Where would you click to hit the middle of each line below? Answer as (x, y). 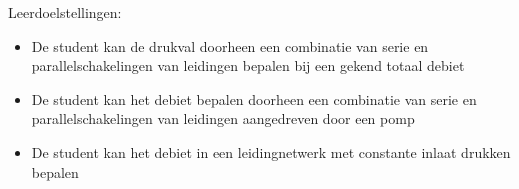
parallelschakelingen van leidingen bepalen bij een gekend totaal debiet (248, 65)
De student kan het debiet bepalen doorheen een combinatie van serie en (254, 98)
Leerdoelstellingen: (65, 12)
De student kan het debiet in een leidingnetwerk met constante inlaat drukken (271, 151)
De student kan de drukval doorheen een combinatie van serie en (230, 45)
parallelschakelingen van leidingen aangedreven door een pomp (223, 118)
